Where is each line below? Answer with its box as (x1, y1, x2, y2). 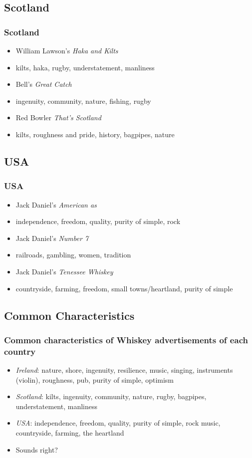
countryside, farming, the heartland (15, 428, 124, 438)
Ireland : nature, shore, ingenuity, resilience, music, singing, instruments (15, 365, 233, 375)
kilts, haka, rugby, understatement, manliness (15, 62, 155, 72)
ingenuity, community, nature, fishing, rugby (15, 95, 151, 106)
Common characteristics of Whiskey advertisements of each (4, 333, 248, 346)
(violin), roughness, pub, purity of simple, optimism (15, 374, 174, 385)
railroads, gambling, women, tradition (15, 249, 131, 260)
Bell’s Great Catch (15, 79, 72, 89)
